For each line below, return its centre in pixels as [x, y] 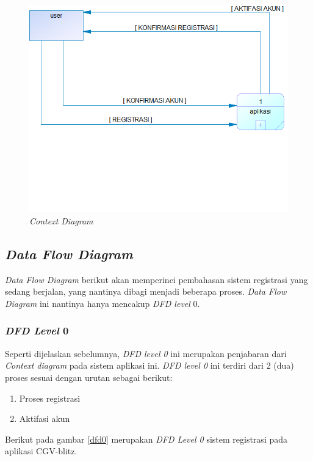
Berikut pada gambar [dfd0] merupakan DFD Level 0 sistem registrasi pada [146, 439]
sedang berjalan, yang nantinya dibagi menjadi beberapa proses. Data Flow [146, 291]
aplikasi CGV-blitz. [41, 451]
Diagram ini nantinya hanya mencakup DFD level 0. [103, 303]
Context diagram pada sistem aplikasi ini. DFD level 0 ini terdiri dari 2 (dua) [149, 365]
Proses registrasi [50, 398]
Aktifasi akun [45, 419]
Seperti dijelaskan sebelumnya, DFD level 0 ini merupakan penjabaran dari [146, 353]
